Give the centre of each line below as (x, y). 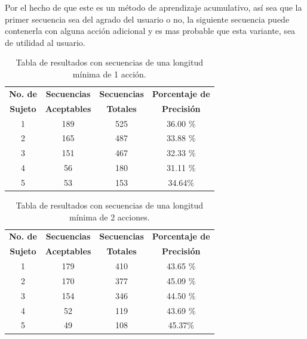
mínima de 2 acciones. (109, 217)
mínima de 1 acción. (109, 74)
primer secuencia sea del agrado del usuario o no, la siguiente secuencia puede (147, 19)
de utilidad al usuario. (45, 42)
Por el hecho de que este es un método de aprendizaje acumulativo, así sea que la (153, 7)
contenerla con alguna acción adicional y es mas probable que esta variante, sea (150, 31)
